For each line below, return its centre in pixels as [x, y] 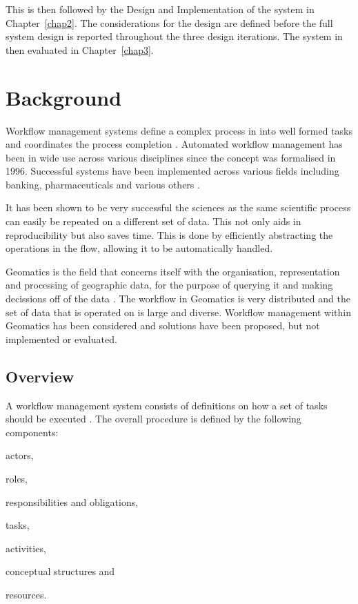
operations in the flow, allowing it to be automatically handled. [139, 248]
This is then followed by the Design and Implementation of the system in [160, 9]
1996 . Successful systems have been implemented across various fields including [172, 171]
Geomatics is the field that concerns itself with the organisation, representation [173, 271]
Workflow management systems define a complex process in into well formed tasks [179, 130]
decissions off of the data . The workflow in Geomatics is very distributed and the [178, 299]
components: [32, 432]
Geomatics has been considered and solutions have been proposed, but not [163, 325]
